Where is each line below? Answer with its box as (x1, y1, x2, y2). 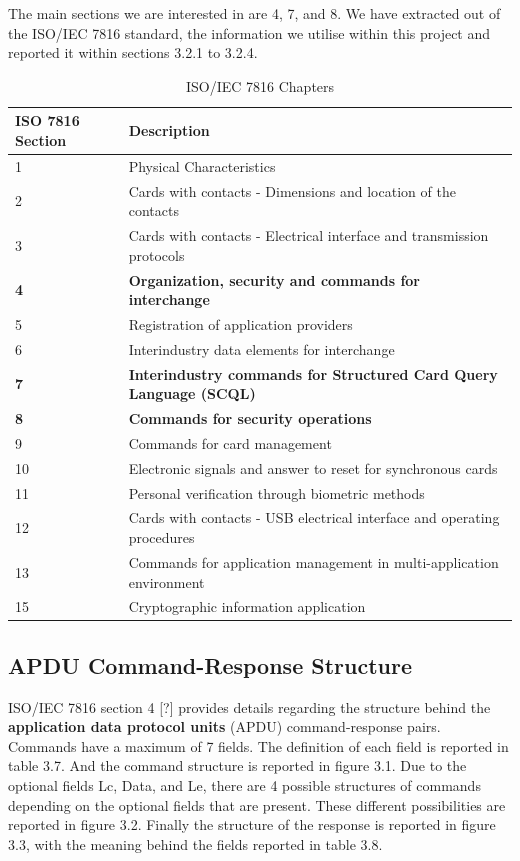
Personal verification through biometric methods (128, 482, 425, 503)
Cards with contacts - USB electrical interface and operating (128, 507, 500, 528)
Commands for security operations (128, 408, 372, 429)
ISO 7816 (15, 110, 80, 131)
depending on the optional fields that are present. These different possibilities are (8, 794, 506, 815)
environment (128, 571, 205, 592)
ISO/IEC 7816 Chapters (185, 75, 335, 96)
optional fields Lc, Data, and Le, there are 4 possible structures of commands (8, 775, 481, 796)
